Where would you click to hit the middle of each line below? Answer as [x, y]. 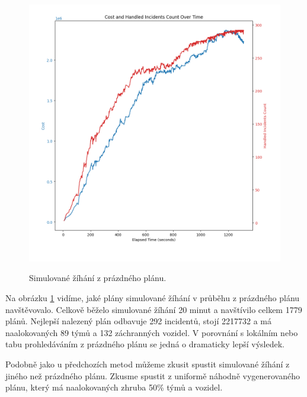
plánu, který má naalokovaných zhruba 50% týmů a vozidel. [114, 387]
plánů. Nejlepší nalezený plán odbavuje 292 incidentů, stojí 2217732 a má [138, 321]
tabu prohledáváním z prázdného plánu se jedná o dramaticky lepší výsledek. [145, 344]
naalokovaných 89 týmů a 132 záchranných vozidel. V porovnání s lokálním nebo [152, 332]
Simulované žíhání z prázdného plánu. [98, 278]
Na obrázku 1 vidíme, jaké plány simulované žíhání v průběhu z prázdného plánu [153, 297]
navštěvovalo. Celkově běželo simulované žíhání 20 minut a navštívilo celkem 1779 [154, 309]
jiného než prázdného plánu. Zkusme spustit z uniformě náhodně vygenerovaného [153, 375]
